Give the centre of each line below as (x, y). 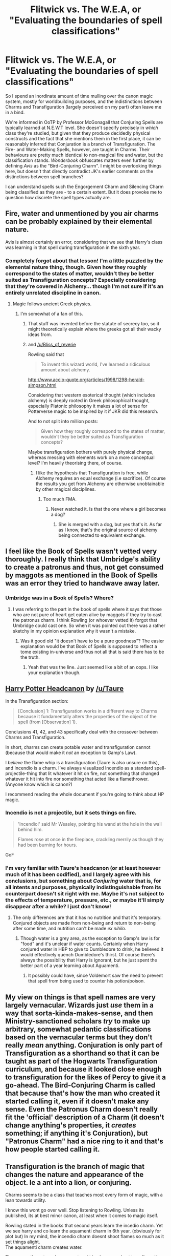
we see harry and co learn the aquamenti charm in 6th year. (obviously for (83, 1231)
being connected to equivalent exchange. (102, 535)
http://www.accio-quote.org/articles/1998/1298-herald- (86, 380)
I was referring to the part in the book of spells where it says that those (87, 609)
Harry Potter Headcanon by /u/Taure (65, 689)
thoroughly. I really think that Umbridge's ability (83, 559)
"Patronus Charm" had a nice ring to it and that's (84, 1141)
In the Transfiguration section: (37, 701)
